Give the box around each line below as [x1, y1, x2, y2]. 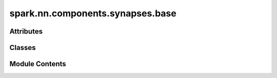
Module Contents [9, 60, 66, 68]
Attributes [9, 27, 43, 36]
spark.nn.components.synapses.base [9, 8, 176, 19]
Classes [9, 43, 36, 52]
